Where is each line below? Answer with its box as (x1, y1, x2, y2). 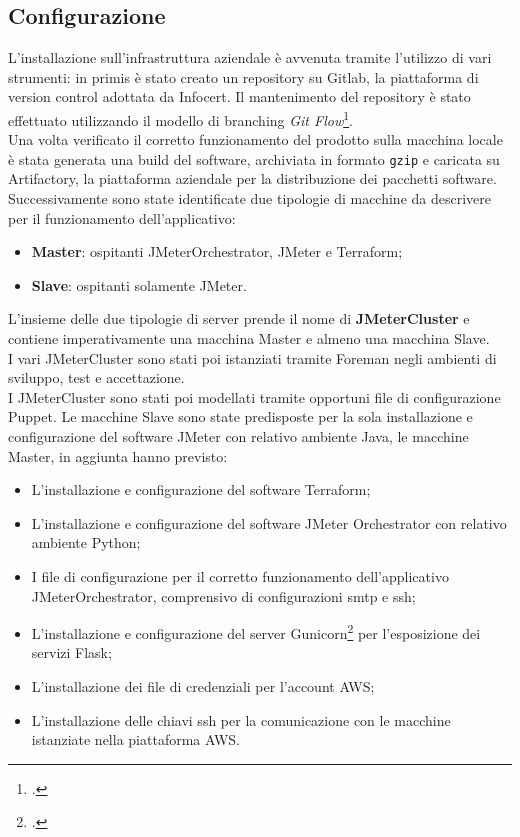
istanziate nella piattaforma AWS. (31, 729, 240, 750)
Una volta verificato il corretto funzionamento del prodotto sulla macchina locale (8, 129, 503, 150)
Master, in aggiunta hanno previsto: (8, 445, 228, 466)
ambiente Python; (31, 532, 141, 553)
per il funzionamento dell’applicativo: (8, 207, 236, 228)
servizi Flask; (31, 642, 112, 663)
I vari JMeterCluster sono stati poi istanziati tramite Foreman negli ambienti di (8, 347, 497, 368)
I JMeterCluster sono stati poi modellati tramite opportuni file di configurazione (8, 386, 501, 407)
